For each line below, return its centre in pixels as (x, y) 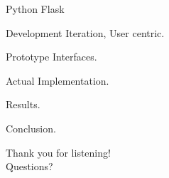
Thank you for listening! (58, 152)
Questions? (29, 166)
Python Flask (35, 9)
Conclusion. (31, 128)
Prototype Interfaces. (51, 57)
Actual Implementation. (58, 80)
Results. (23, 104)
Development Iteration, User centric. (85, 32)
